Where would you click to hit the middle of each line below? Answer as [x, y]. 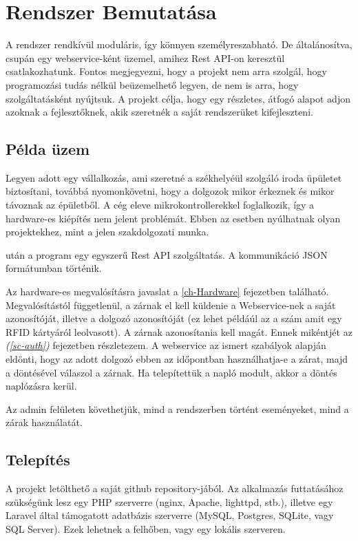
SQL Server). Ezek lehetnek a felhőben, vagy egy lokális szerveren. [146, 528]
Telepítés [38, 459]
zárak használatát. [44, 422]
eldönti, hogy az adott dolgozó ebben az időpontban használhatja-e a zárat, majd [177, 359]
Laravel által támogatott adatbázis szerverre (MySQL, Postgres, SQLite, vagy [170, 515]
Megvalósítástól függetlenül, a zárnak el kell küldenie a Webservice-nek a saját [171, 305]
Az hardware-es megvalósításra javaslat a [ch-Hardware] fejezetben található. [167, 291]
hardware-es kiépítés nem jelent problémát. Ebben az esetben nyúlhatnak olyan [173, 218]
